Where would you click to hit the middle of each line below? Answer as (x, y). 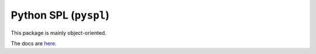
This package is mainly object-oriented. (59, 33)
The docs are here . (34, 43)
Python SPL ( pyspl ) (60, 15)
